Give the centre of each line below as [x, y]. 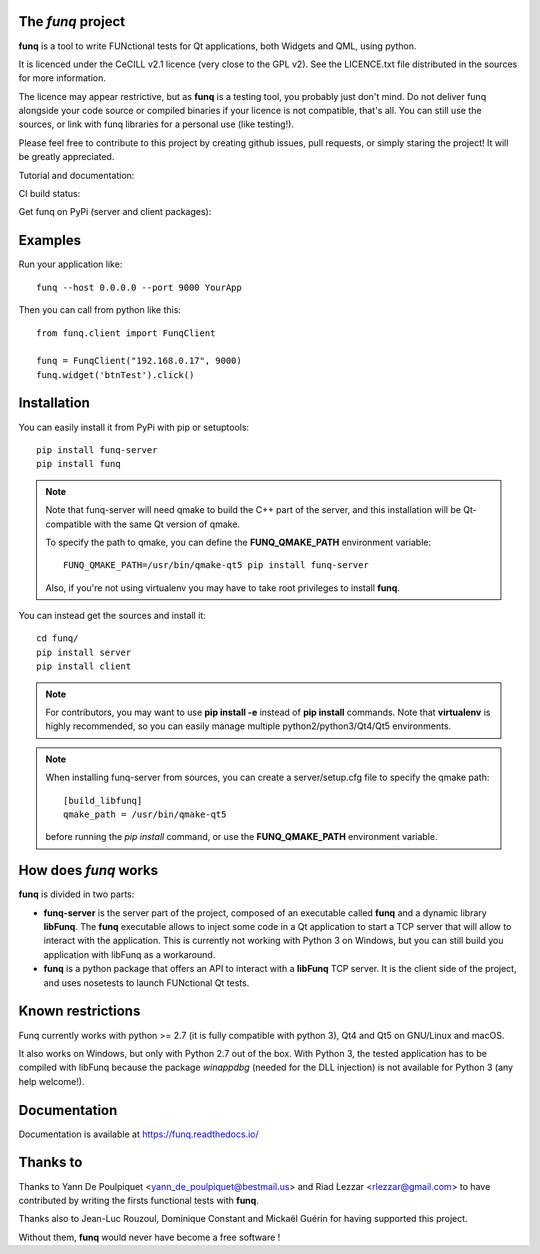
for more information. [62, 78]
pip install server [84, 652]
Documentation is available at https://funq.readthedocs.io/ [138, 1134]
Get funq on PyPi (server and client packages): [115, 212]
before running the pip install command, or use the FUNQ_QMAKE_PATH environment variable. [241, 837]
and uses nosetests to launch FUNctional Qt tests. [146, 982]
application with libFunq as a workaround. [129, 954]
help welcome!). [51, 1081]
